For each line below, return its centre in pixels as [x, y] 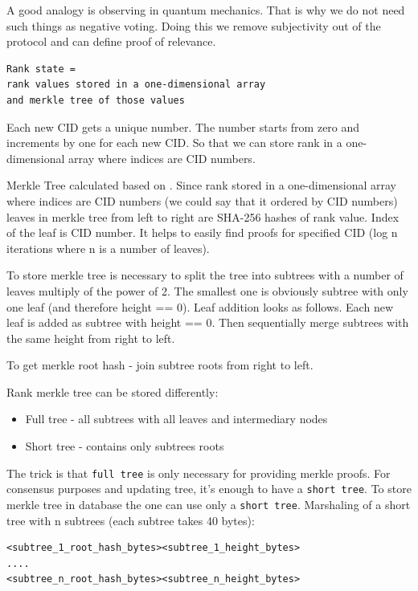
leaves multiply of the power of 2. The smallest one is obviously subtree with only [207, 290]
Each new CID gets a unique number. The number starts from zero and [183, 126]
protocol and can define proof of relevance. [111, 41]
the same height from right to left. [91, 338]
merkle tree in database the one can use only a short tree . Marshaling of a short [209, 504]
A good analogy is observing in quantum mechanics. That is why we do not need [206, 10]
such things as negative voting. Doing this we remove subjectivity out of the [194, 25]
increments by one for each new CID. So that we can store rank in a [174, 143]
